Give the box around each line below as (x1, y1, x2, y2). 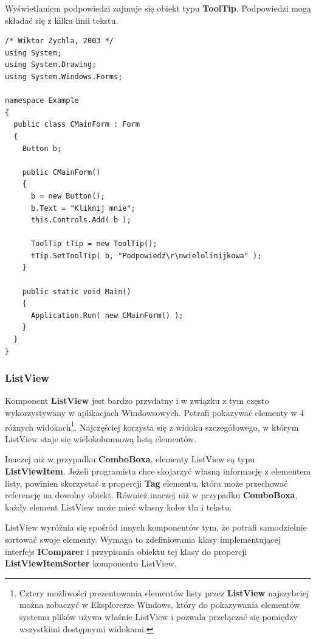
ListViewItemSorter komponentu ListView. (5, 557, 177, 570)
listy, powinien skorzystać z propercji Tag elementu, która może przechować (5, 476, 288, 489)
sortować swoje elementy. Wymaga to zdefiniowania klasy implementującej (5, 533, 281, 546)
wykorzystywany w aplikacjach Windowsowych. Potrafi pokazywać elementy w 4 (5, 406, 304, 419)
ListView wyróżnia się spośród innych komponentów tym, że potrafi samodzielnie (5, 521, 307, 534)
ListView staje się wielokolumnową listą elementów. (5, 432, 197, 445)
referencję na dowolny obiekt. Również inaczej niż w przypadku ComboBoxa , (5, 489, 298, 501)
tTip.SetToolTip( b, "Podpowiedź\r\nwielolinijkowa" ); (30, 251, 262, 260)
